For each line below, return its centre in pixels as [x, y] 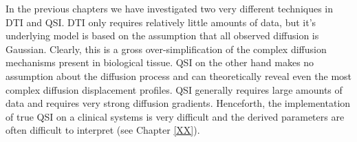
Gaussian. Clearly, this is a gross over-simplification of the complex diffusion [166, 49]
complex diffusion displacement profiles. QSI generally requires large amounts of [174, 89]
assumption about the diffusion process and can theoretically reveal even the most [179, 75]
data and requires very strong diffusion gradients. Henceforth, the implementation [178, 103]
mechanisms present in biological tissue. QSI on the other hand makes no [160, 62]
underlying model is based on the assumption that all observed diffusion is [162, 35]
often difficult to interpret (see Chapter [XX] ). [103, 130]
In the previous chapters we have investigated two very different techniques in [170, 8]
